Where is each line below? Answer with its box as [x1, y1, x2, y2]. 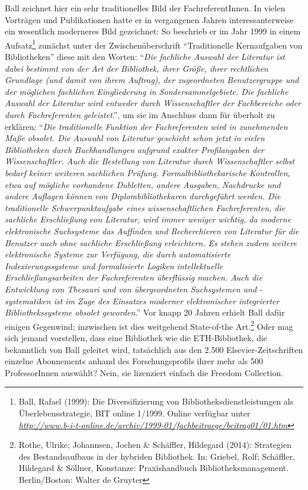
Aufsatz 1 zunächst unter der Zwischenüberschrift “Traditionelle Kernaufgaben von [5, 37, 303, 51]
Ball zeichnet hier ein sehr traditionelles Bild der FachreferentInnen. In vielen [5, 2, 285, 14]
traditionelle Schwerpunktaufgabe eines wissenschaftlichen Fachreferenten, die [5, 201, 285, 214]
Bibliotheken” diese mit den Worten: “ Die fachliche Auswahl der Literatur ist [5, 50, 285, 63]
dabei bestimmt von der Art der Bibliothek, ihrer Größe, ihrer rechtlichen [5, 62, 268, 74]
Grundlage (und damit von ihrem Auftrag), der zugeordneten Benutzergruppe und [5, 74, 299, 86]
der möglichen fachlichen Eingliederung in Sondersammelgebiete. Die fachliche [5, 85, 288, 97]
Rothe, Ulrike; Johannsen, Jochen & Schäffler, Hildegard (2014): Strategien [18, 438, 291, 451]
